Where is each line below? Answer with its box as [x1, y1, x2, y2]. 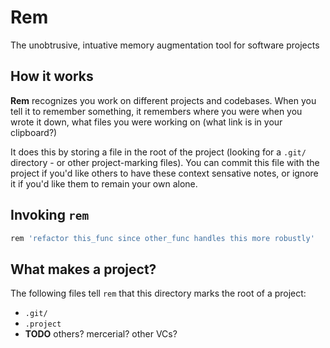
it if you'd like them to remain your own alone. [10, 177, 198, 190]
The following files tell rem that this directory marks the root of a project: [10, 287, 307, 300]
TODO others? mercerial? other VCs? [24, 328, 178, 340]
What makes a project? [10, 261, 157, 278]
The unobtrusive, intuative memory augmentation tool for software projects [10, 39, 320, 51]
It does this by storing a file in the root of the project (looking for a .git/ [10, 146, 307, 158]
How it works [10, 68, 94, 85]
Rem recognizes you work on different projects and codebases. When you [10, 94, 317, 106]
